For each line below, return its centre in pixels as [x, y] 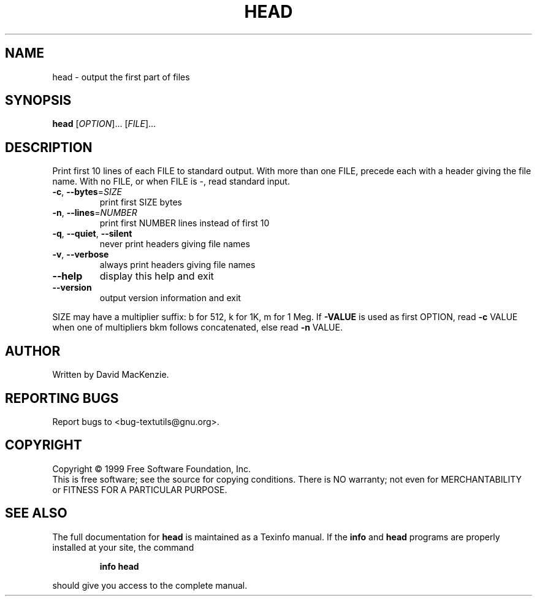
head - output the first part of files [121, 77]
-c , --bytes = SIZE [87, 192]
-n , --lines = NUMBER [95, 213]
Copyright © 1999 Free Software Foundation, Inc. [152, 469]
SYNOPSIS [38, 101]
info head [119, 566]
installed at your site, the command [123, 547]
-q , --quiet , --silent [92, 234]
